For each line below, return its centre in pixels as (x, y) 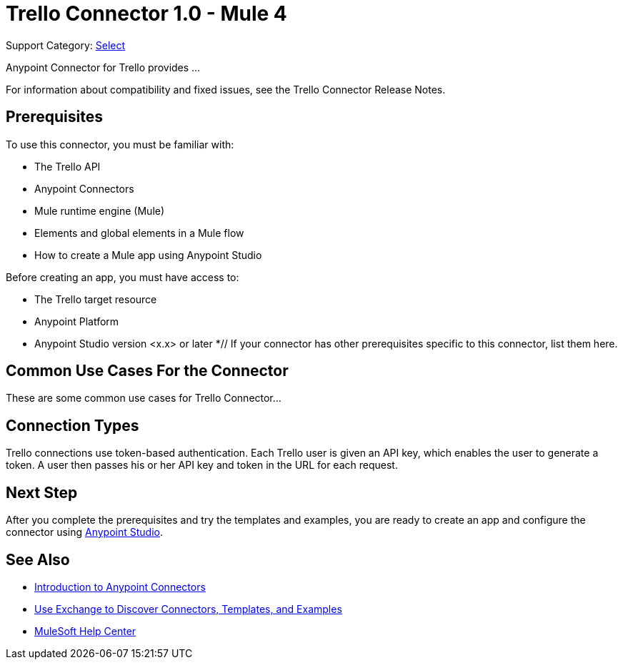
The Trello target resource (96, 299)
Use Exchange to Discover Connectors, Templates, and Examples (188, 609)
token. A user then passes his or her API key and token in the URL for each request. (202, 465)
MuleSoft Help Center (85, 631)
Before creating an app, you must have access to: (123, 277)
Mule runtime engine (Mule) (100, 210)
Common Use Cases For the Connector (147, 371)
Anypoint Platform (77, 321)
